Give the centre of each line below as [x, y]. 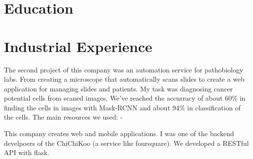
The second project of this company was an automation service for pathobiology [124, 69]
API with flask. [27, 152]
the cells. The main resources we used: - [63, 117]
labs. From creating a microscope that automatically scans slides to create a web [124, 79]
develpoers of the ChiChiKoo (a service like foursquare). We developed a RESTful [126, 143]
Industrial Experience [78, 46]
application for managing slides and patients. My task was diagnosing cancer [118, 88]
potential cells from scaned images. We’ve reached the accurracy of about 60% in [125, 98]
